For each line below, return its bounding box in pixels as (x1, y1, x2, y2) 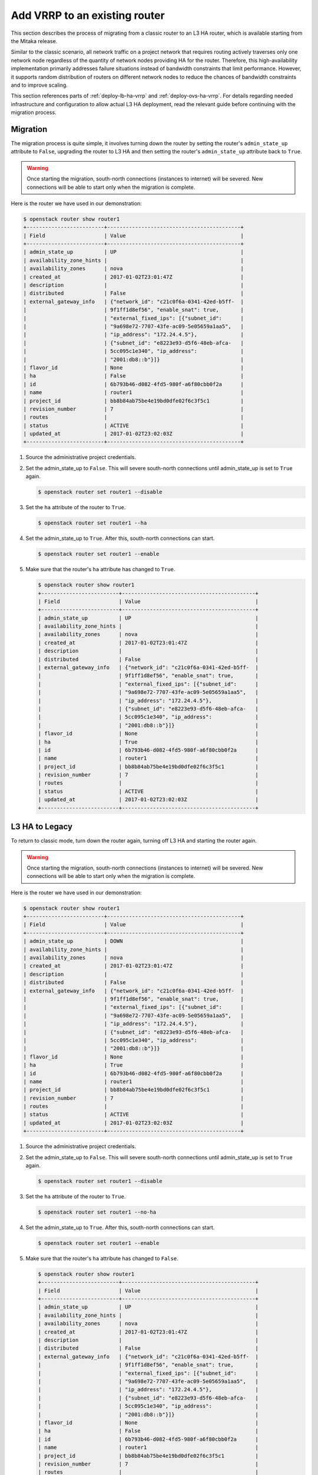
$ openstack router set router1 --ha (38, 520, 147, 526)
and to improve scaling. (11, 81, 68, 88)
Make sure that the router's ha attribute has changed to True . (25, 566, 175, 573)
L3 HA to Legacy (11, 822, 73, 832)
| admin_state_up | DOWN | (23, 938, 244, 945)
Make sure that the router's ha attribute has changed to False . (25, 1254, 179, 1262)
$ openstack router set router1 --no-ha (38, 1208, 156, 1215)
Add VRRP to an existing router (11, 9, 165, 22)
